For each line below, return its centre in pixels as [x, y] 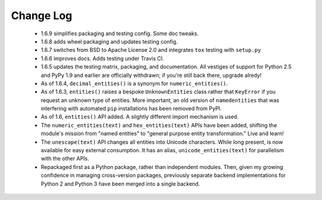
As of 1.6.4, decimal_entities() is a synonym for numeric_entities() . [134, 83]
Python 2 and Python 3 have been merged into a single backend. [120, 184]
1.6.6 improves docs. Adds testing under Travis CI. [102, 58]
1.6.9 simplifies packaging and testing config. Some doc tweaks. [120, 33]
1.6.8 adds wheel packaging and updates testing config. [109, 41]
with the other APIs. [65, 159]
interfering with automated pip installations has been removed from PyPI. [131, 109]
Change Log [42, 16]
